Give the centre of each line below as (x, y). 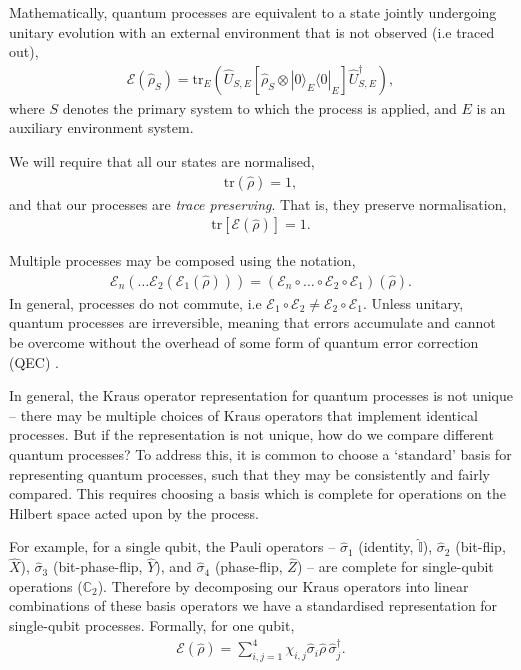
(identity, (386, 546)
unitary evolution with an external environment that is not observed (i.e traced (252, 31)
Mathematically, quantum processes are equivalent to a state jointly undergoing (253, 12)
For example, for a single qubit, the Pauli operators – (172, 546)
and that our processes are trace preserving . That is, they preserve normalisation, (258, 203)
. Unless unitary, (413, 302)
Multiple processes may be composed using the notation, (182, 260)
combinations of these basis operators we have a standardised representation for (253, 605)
